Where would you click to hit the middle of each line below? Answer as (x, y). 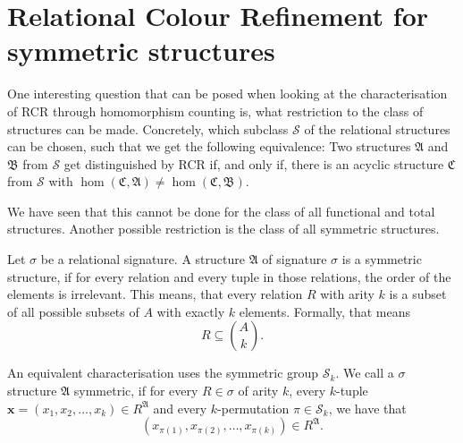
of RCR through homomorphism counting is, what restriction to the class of (215, 111)
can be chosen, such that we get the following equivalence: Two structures (209, 146)
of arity (258, 391)
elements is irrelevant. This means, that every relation (155, 294)
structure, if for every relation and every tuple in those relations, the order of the (229, 276)
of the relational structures (377, 128)
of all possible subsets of (73, 311)
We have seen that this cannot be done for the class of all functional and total (221, 211)
